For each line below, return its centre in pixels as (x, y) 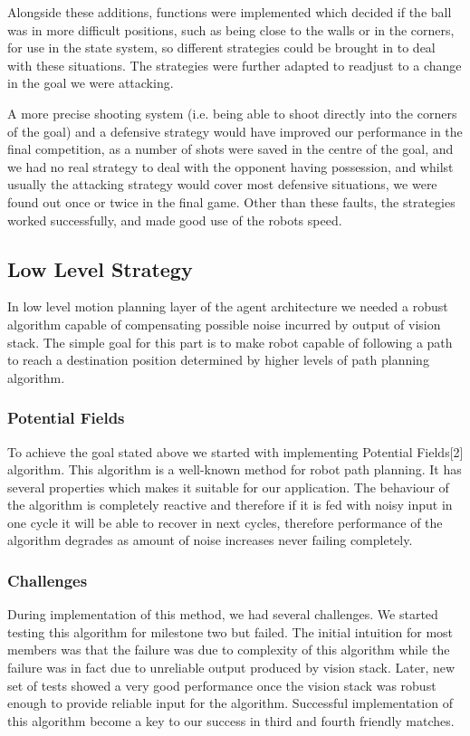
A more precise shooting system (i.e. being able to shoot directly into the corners (232, 113)
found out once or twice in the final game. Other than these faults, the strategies (231, 201)
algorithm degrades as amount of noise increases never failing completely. (210, 540)
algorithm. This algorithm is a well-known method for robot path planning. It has (235, 469)
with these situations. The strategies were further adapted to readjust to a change (235, 65)
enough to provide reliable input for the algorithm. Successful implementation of (230, 703)
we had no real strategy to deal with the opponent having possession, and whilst (230, 166)
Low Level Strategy (100, 268)
